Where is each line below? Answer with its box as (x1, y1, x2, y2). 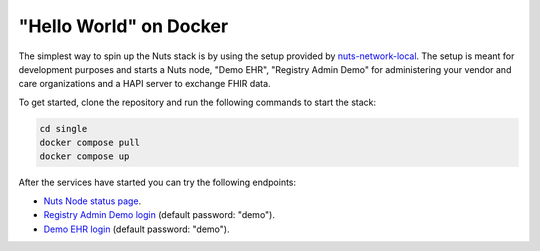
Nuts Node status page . (43, 195, 142, 207)
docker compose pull (39, 137, 140, 149)
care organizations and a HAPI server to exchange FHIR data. (18, 78, 271, 90)
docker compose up (39, 151, 130, 162)
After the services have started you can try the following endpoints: (18, 176, 297, 189)
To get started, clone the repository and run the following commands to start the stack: (18, 96, 377, 108)
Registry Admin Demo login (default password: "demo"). (43, 209, 275, 221)
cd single (39, 123, 88, 134)
